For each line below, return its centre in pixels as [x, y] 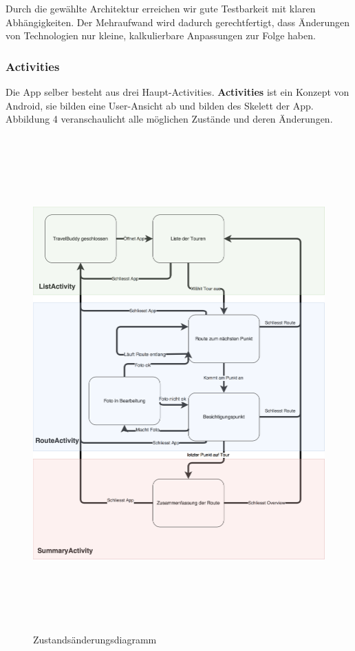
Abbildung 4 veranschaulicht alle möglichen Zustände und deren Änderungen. [169, 119]
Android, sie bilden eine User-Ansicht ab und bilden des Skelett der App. [160, 105]
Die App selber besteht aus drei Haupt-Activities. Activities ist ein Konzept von [177, 92]
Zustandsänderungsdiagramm [95, 640]
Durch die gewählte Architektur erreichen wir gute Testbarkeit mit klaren [161, 8]
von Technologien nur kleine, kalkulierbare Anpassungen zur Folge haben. [161, 35]
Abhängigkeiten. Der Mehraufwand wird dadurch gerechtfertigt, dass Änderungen [178, 22]
